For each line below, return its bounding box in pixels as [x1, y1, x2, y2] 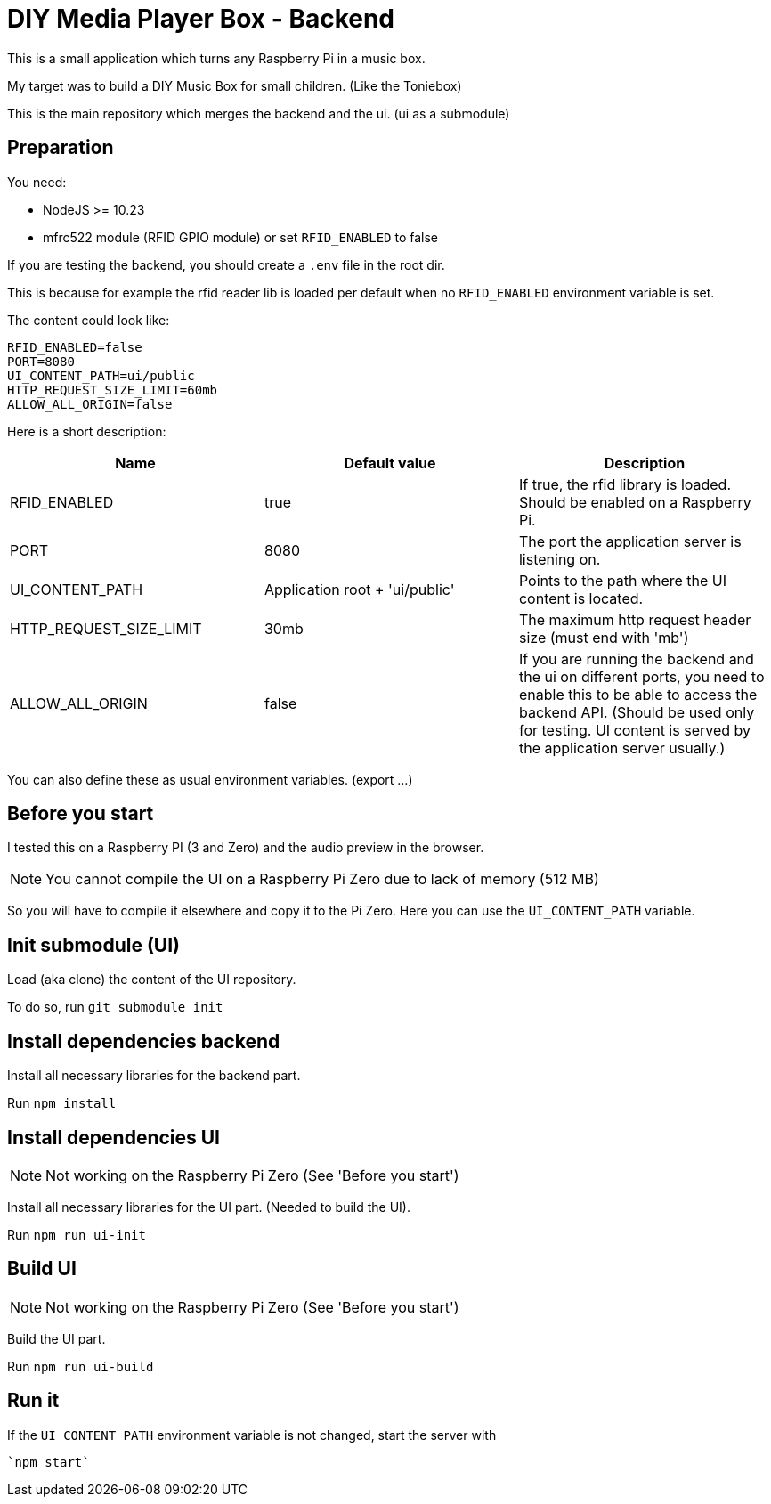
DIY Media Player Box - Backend [7, 4, 395, 34]
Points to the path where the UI [518, 571, 727, 589]
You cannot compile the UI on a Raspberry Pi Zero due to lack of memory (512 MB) [45, 870, 599, 889]
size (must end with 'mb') [518, 628, 689, 646]
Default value [344, 453, 436, 472]
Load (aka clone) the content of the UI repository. [7, 972, 296, 988]
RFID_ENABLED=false [7, 339, 142, 354]
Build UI [7, 1257, 77, 1280]
